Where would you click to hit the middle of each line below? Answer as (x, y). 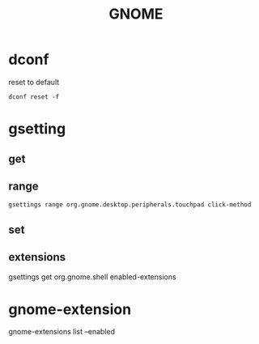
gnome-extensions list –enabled (62, 332)
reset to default (34, 82)
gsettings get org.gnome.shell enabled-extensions (92, 277)
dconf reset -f (34, 97)
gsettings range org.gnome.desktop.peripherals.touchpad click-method (130, 205)
